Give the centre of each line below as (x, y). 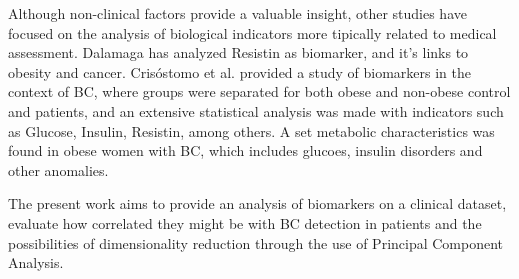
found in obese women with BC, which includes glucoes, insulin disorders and (245, 150)
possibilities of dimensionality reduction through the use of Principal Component (256, 242)
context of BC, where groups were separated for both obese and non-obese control (259, 91)
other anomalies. (58, 169)
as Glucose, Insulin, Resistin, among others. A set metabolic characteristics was (251, 130)
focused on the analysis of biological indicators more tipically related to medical (252, 32)
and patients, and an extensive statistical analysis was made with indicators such (256, 110)
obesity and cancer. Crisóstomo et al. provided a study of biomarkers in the (239, 71)
